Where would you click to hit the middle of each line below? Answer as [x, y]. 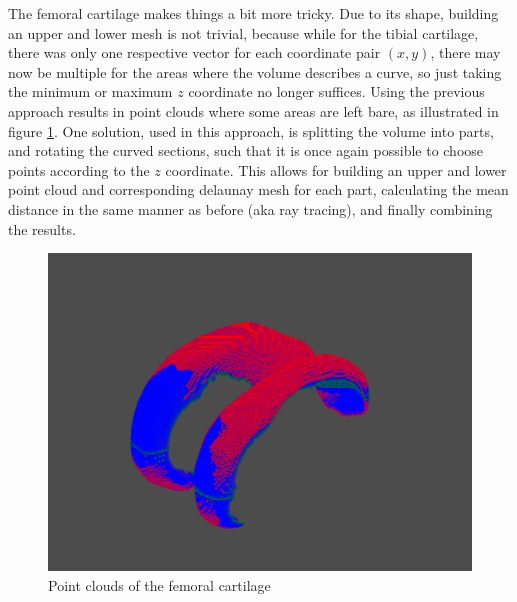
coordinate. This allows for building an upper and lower [336, 169]
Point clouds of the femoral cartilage [159, 584]
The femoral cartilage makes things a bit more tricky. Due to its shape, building [253, 13]
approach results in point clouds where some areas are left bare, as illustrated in [253, 110]
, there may [465, 52]
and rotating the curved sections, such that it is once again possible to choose [246, 150]
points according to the [79, 169]
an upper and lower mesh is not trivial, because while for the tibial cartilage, [243, 32]
